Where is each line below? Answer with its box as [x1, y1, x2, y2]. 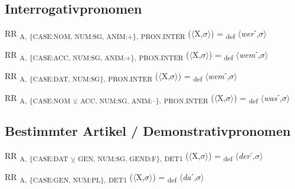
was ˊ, [264, 91, 282, 103]
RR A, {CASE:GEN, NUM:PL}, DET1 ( [5, 171, 133, 184]
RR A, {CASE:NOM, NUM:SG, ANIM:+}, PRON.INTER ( [5, 27, 192, 41]
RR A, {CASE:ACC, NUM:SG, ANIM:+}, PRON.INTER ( [5, 48, 189, 63]
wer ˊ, [241, 27, 259, 40]
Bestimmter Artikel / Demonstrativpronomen [5, 122, 291, 140]
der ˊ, [238, 149, 255, 161]
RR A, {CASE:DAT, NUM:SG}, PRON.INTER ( [5, 70, 159, 84]
